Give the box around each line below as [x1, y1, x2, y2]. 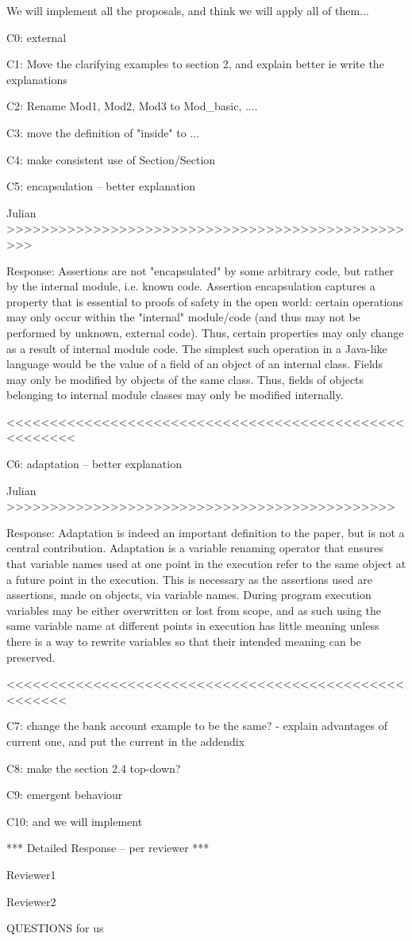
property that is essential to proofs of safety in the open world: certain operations [6, 293, 403, 309]
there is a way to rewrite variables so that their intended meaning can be [6, 633, 361, 649]
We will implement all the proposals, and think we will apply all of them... [6, 2, 369, 18]
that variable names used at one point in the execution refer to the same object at [6, 555, 406, 572]
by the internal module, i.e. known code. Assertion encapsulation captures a [6, 278, 375, 294]
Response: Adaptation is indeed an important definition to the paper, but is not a [6, 524, 405, 540]
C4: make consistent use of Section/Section [6, 151, 216, 167]
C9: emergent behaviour [6, 786, 123, 803]
